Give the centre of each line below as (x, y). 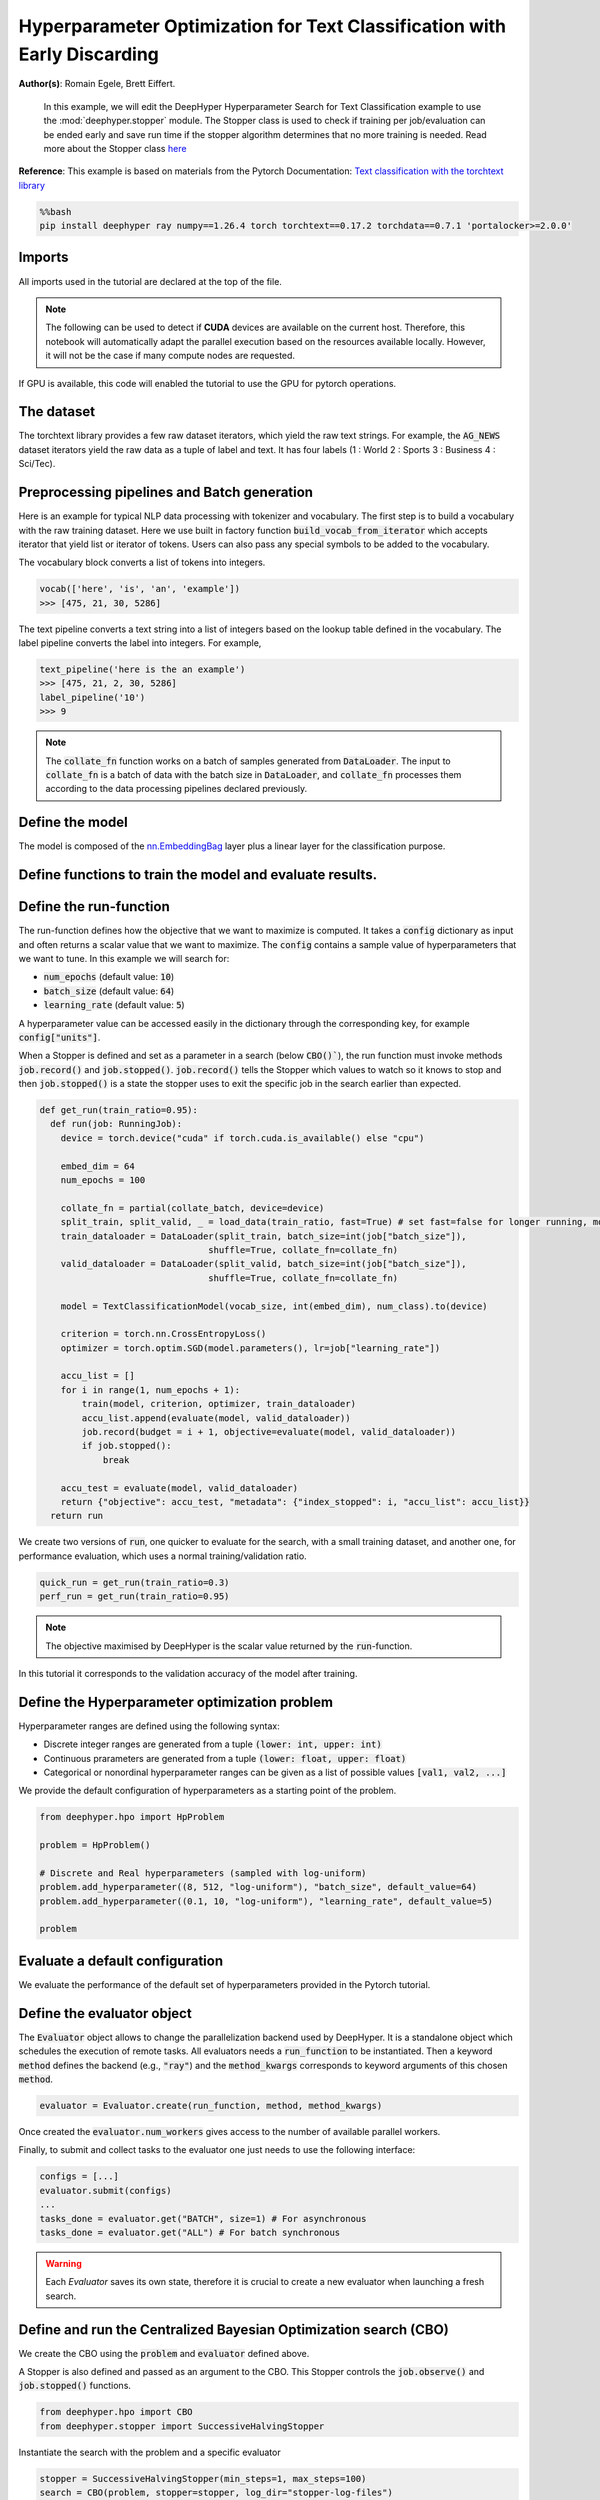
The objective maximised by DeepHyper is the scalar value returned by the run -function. (229, 1646)
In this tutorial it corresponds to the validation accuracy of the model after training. (188, 1673)
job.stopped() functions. (75, 2386)
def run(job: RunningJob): (116, 1124)
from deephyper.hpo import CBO (116, 2412)
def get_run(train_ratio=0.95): (119, 1110)
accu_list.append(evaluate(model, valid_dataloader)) (216, 1418)
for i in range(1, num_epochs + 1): (150, 1389)
